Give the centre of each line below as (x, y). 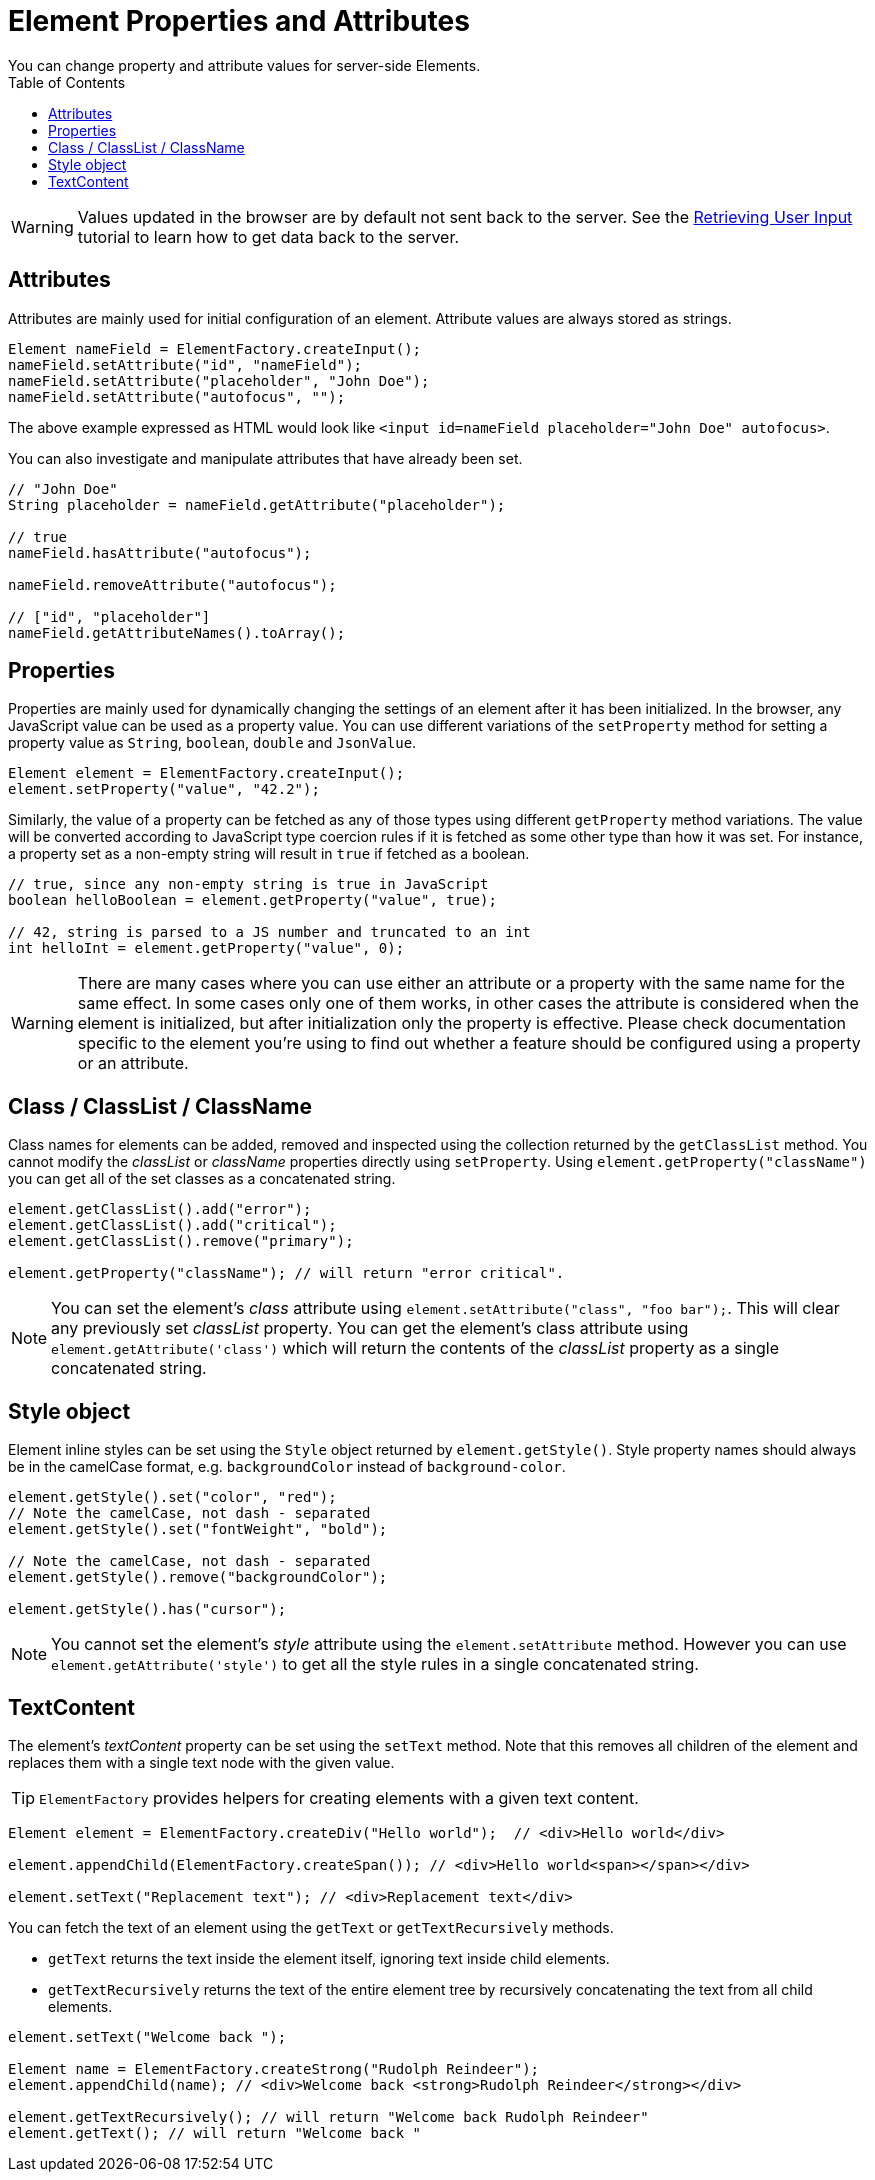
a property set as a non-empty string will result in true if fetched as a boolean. (269, 854)
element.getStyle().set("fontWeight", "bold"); (198, 1529)
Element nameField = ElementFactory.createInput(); (215, 348)
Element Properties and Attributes (239, 21)
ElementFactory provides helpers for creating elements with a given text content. (339, 1797)
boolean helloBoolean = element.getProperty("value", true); (252, 900)
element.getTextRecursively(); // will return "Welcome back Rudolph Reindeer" (328, 2116)
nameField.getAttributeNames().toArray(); (177, 632)
